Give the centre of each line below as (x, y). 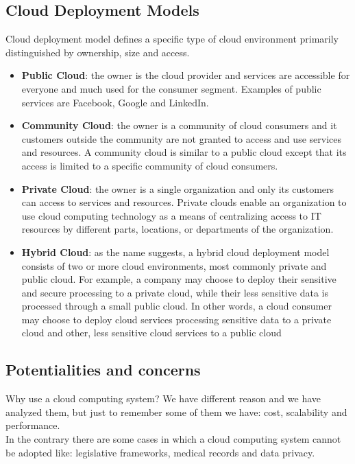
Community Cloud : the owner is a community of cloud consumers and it (179, 125)
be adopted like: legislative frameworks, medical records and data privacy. (160, 452)
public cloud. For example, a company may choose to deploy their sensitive (179, 279)
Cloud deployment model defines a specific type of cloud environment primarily (172, 39)
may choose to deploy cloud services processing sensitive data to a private (176, 319)
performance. (33, 425)
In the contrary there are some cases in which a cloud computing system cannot (173, 439)
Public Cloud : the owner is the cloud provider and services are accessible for (186, 75)
